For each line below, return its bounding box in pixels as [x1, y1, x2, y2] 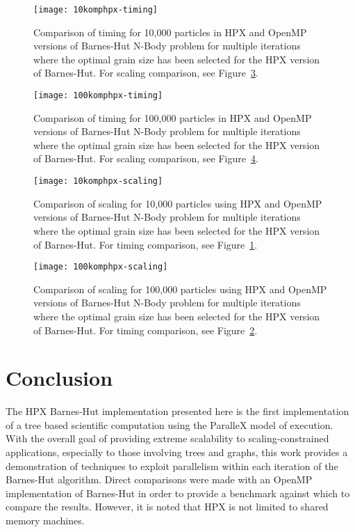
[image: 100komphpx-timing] [33, 91, 163, 101]
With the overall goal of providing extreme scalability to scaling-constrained [6, 431, 329, 446]
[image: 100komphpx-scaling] [33, 262, 168, 272]
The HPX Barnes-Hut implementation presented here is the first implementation [6, 404, 349, 418]
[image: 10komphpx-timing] [33, 5, 158, 15]
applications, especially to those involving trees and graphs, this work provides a [6, 445, 348, 460]
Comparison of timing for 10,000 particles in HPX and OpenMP [33, 24, 307, 39]
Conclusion [6, 363, 113, 392]
